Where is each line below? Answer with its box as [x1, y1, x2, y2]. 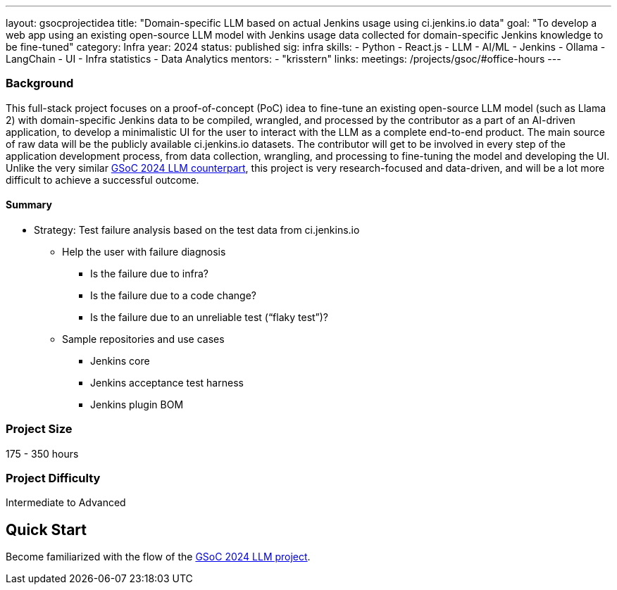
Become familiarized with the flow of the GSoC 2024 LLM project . [6, 551, 311, 563]
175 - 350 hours [6, 447, 79, 460]
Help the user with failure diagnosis [62, 245, 226, 258]
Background [6, 76, 74, 91]
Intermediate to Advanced [6, 496, 126, 509]
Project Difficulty [6, 471, 101, 486]
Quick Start [6, 520, 87, 539]
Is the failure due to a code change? [90, 289, 256, 301]
